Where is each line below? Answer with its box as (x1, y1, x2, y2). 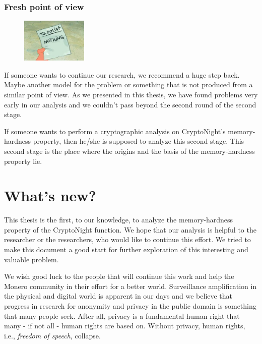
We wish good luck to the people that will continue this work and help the (4, 271, 234, 281)
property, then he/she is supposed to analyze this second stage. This (33, 136, 244, 146)
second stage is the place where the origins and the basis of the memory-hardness (4, 145, 255, 156)
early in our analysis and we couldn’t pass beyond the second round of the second (4, 99, 256, 109)
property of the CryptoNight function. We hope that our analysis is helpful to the (4, 224, 256, 235)
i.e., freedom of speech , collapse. (4, 330, 101, 340)
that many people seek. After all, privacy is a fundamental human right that (4, 310, 240, 321)
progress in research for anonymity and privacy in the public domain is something (4, 301, 256, 311)
